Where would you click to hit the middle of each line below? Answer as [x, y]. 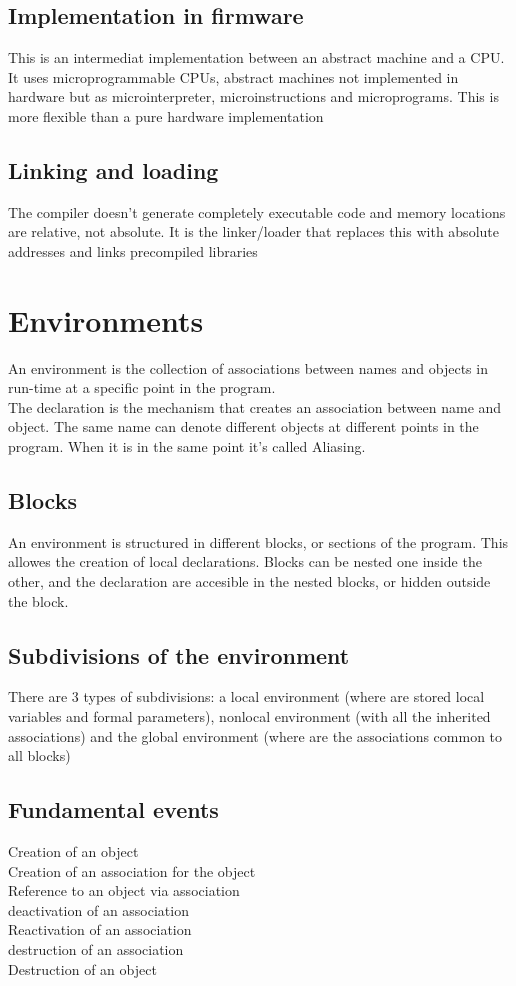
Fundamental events [113, 809]
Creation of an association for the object [132, 870]
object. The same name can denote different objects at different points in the [243, 426]
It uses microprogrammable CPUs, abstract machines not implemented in [233, 76]
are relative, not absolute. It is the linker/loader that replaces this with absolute [253, 231]
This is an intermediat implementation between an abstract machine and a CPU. [256, 57]
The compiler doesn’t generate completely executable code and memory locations [257, 211]
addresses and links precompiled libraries [133, 250]
